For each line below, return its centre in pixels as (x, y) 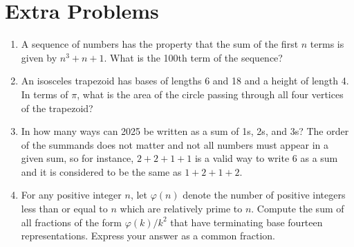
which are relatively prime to (181, 209)
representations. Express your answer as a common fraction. (148, 236)
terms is (327, 44)
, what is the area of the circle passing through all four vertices (210, 94)
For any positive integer (71, 195)
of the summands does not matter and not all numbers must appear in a (175, 144)
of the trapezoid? (57, 108)
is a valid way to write (242, 158)
